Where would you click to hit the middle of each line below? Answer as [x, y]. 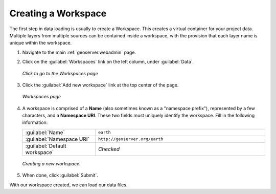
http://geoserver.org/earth [131, 139]
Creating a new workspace [51, 163]
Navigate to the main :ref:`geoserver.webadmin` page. [79, 52]
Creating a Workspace [58, 13]
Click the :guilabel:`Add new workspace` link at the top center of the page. [100, 85]
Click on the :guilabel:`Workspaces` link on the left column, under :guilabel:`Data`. [108, 62]
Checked [109, 149]
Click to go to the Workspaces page [60, 73]
